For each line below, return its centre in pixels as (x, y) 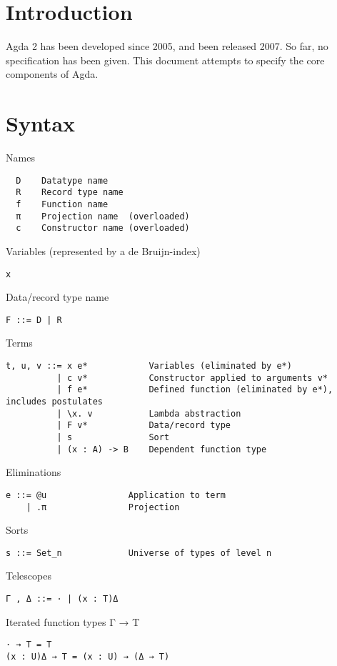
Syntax (41, 123)
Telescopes (29, 576)
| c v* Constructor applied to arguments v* (192, 378)
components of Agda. (52, 74)
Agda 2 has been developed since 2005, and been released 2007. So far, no (167, 46)
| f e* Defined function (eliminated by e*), (195, 390)
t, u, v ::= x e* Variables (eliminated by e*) (149, 366)
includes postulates (55, 401)
